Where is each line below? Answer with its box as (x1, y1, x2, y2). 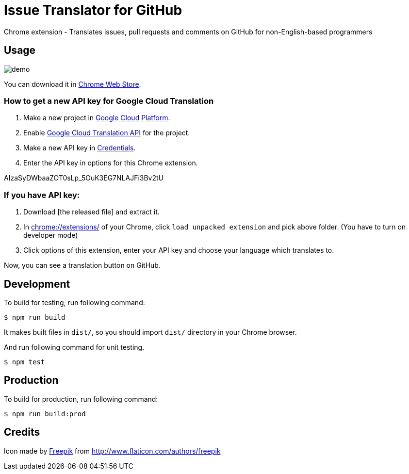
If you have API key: (4, 190, 80, 200)
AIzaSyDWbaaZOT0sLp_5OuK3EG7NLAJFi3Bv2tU (4, 174, 164, 182)
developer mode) (23, 231, 78, 240)
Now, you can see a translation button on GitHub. (4, 261, 161, 270)
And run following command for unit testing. (4, 343, 145, 351)
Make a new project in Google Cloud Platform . (23, 114, 170, 122)
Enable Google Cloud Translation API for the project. (23, 129, 190, 137)
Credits (4, 426, 40, 439)
